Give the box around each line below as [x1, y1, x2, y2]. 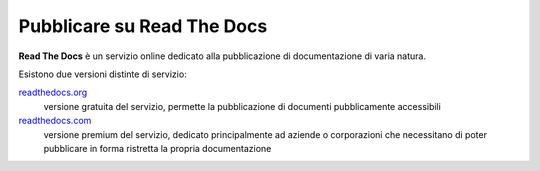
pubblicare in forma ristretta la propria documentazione [43, 142, 272, 154]
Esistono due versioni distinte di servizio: [18, 68, 187, 80]
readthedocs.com [18, 115, 92, 127]
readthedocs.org [18, 86, 88, 99]
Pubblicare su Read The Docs [18, 15, 268, 37]
